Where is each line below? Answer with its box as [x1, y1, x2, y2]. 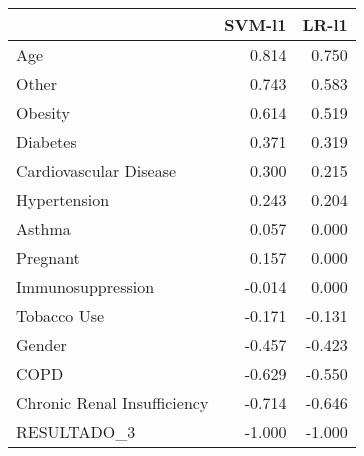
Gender [16, 333, 67, 356]
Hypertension [16, 188, 110, 211]
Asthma [16, 217, 71, 240]
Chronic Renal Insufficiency [16, 391, 209, 414]
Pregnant [16, 246, 80, 269]
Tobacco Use [16, 304, 105, 327]
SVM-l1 [224, 13, 287, 36]
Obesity [16, 101, 70, 124]
